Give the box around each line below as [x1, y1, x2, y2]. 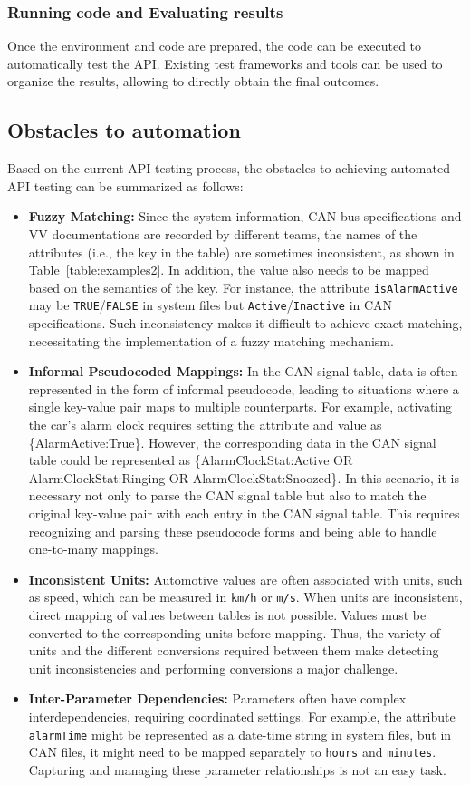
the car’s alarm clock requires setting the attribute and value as [28, 415, 382, 434]
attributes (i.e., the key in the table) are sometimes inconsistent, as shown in [28, 242, 455, 261]
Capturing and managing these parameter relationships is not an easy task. [28, 760, 446, 779]
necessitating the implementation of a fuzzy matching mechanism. [28, 331, 394, 350]
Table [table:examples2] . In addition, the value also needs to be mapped [28, 260, 429, 279]
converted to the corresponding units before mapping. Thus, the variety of [28, 623, 441, 642]
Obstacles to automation [7, 116, 241, 144]
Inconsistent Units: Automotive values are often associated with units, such [28, 569, 463, 588]
